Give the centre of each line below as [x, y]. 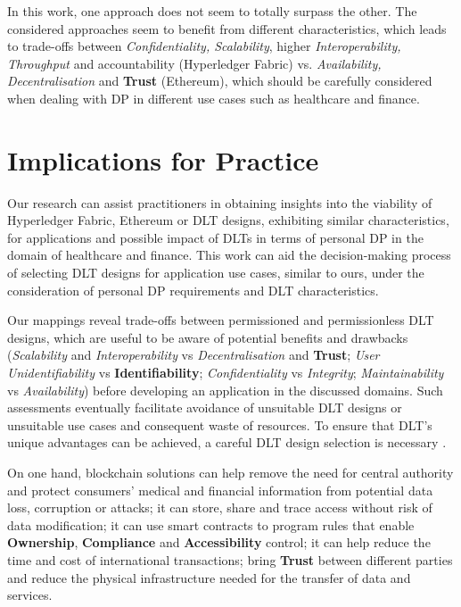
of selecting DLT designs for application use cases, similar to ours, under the [216, 273]
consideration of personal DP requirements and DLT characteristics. [193, 290]
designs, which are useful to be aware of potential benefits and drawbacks [208, 337]
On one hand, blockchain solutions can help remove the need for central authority [230, 472]
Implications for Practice [163, 159]
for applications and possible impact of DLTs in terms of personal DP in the [215, 237]
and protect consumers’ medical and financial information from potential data [220, 490]
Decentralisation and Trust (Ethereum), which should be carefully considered [220, 81]
